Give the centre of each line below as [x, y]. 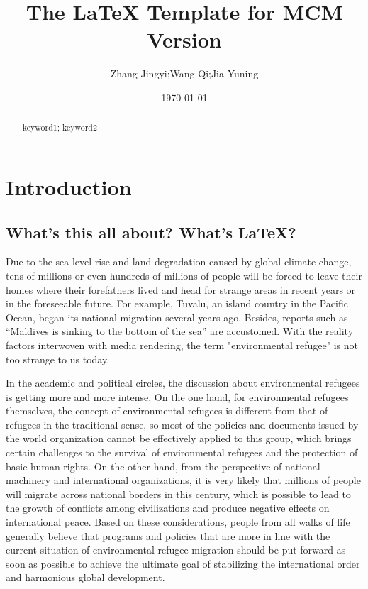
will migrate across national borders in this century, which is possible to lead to [178, 494]
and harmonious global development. [85, 577]
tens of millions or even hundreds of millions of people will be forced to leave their [184, 275]
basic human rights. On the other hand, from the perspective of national [163, 466]
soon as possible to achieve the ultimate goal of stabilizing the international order [183, 563]
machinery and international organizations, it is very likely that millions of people [183, 480]
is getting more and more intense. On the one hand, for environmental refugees [177, 396]
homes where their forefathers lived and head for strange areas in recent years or [181, 289]
